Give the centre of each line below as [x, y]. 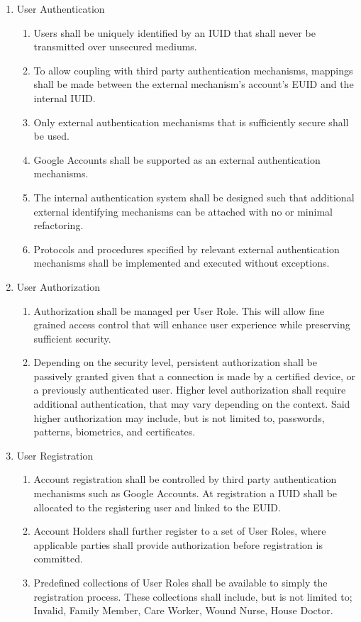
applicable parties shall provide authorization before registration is [178, 544]
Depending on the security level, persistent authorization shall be [175, 362]
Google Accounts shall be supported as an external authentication [177, 159]
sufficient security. [72, 338]
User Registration [55, 455]
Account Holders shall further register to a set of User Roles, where [180, 531]
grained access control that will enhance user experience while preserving [192, 324]
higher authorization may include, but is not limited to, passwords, [179, 417]
